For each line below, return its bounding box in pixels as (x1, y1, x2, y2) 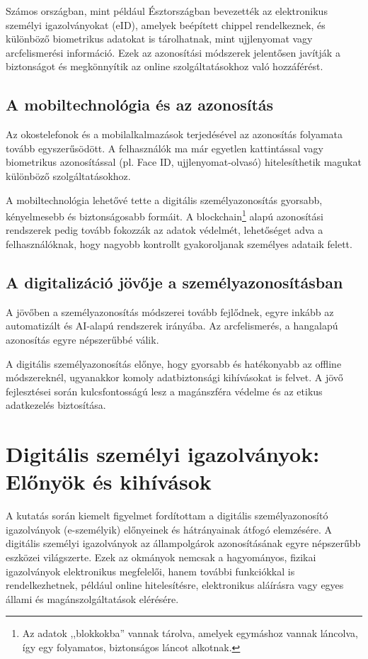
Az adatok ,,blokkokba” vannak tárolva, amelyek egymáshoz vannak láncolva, (22, 626, 358, 641)
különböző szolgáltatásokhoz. (6, 168, 131, 183)
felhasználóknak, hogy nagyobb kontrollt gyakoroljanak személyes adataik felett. (6, 236, 352, 251)
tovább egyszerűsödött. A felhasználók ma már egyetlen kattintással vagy (6, 140, 323, 155)
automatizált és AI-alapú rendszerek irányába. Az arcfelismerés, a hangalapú (6, 318, 338, 333)
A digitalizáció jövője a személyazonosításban (6, 271, 343, 293)
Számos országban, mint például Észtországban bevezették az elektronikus (6, 4, 328, 18)
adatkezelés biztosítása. (6, 398, 106, 412)
